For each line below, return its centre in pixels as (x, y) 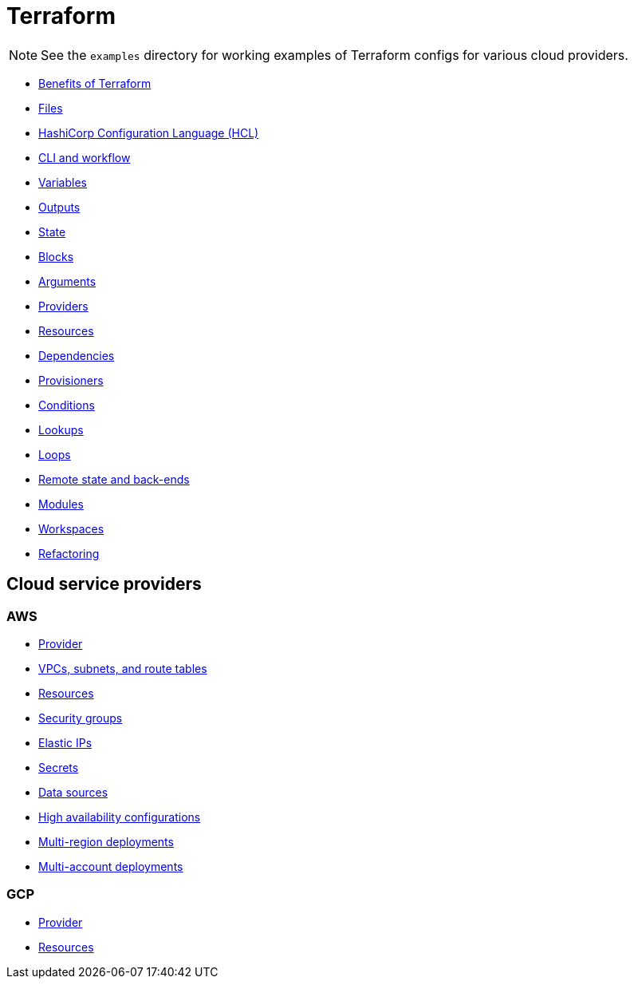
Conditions (67, 405)
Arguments (67, 281)
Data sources (73, 792)
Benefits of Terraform (95, 83)
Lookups (61, 429)
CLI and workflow (85, 157)
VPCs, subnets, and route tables (123, 668)
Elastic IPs (65, 742)
